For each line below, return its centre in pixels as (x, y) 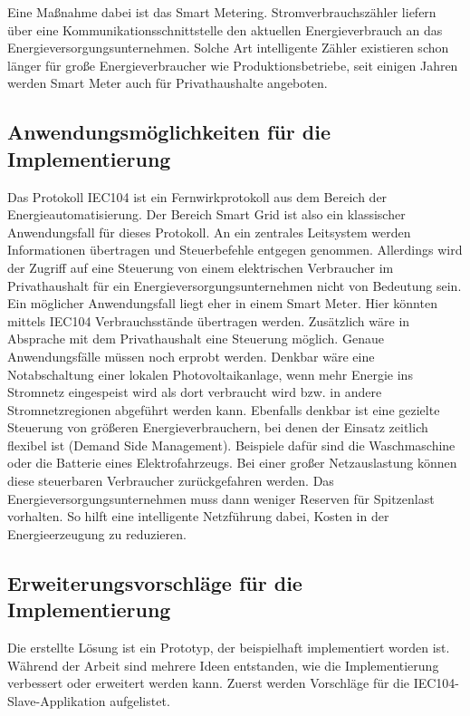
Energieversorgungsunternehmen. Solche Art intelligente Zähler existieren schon (228, 48)
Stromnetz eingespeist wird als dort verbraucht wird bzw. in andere (195, 392)
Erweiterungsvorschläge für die (155, 582)
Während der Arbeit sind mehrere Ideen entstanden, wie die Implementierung (223, 665)
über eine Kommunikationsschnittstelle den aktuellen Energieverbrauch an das (225, 29)
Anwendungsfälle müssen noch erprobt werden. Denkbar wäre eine (191, 356)
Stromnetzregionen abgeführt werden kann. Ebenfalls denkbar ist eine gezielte (224, 409)
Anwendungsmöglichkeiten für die (169, 132)
